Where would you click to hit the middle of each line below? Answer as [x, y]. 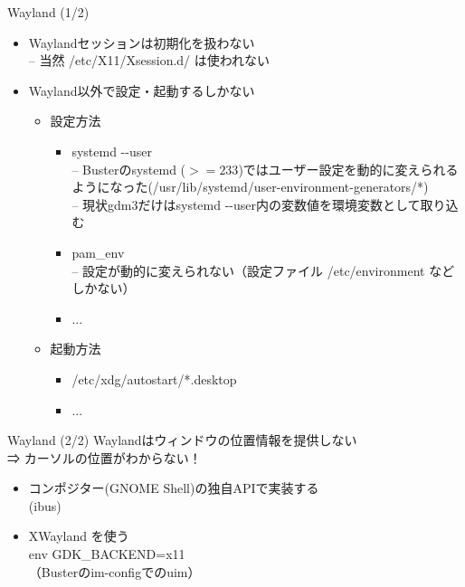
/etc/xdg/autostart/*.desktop [154, 379]
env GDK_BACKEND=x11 [107, 554]
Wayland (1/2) [48, 12]
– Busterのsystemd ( [129, 169]
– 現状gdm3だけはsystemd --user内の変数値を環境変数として [246, 204]
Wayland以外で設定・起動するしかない [142, 90]
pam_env [98, 252]
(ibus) [45, 505]
